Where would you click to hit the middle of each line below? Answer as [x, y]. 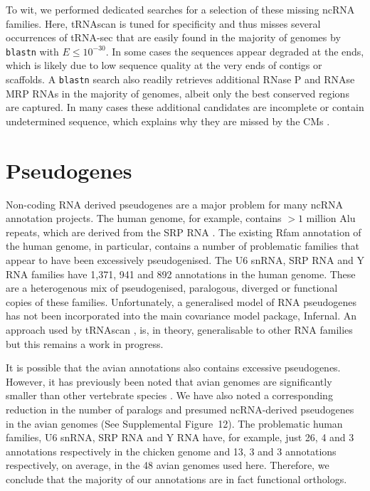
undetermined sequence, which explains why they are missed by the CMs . [168, 121]
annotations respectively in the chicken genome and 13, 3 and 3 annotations [171, 451]
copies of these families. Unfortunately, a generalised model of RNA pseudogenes [181, 301]
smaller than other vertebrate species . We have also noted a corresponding [169, 395]
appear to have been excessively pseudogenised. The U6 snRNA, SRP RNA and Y [185, 259]
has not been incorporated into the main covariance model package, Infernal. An [181, 316]
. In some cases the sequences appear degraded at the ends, [235, 51]
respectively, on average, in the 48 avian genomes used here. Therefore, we [168, 465]
